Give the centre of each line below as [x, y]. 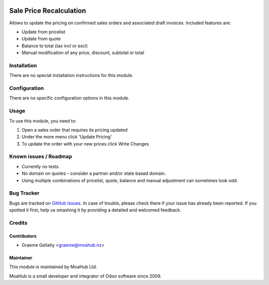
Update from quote [41, 39]
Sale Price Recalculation [48, 11]
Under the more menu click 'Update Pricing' [67, 137]
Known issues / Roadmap [41, 156]
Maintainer [21, 258]
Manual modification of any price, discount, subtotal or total [83, 53]
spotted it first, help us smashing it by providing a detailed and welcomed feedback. [95, 210]
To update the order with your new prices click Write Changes [85, 143]
